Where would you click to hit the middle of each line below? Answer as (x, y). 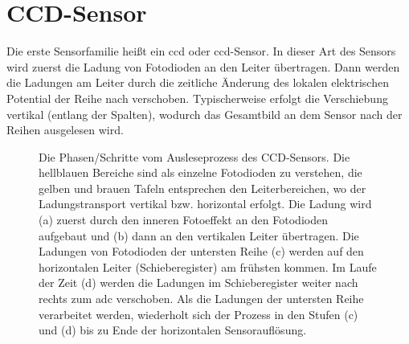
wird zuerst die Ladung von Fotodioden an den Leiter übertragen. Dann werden (203, 66)
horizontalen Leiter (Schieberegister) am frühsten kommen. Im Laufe (208, 266)
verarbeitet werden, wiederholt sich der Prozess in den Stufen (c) (198, 314)
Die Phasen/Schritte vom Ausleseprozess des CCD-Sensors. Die (194, 156)
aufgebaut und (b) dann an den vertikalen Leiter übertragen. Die (199, 235)
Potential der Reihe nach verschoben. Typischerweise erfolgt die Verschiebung (197, 98)
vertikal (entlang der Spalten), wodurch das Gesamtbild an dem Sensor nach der (204, 114)
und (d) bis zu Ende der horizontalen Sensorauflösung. (173, 330)
